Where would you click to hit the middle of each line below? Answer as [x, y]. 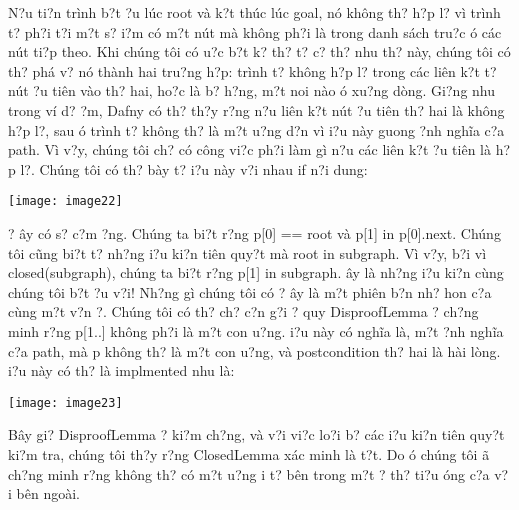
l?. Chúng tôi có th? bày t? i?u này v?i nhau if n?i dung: [194, 168]
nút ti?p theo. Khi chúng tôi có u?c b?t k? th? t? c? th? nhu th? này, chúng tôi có [259, 51]
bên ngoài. [48, 493]
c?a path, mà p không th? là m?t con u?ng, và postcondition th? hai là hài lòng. [254, 350]
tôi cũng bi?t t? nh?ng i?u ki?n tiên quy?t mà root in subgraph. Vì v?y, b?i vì [247, 252]
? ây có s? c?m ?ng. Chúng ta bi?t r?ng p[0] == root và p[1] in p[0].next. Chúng [254, 233]
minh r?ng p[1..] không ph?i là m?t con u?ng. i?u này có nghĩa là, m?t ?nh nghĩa [256, 330]
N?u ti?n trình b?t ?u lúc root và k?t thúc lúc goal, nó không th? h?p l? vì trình [254, 12]
